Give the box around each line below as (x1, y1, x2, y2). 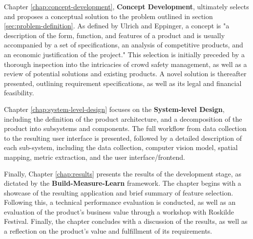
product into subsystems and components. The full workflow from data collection (4, 123, 247, 133)
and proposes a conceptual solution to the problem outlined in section (4, 11, 213, 21)
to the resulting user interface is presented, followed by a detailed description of (4, 132, 242, 143)
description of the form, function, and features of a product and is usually (4, 30, 225, 40)
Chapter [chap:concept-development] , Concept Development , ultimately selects (4, 1, 249, 11)
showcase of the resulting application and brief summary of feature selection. (4, 187, 233, 197)
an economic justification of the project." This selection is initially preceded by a (4, 49, 245, 59)
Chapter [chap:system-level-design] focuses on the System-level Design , (4, 104, 225, 114)
